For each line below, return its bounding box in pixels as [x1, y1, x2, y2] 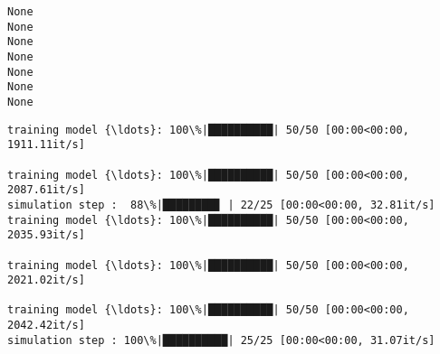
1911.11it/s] [7, 138, 85, 152]
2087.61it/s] [7, 183, 85, 197]
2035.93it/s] [7, 228, 85, 242]
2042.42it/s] [7, 319, 85, 332]
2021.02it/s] [7, 274, 85, 287]
